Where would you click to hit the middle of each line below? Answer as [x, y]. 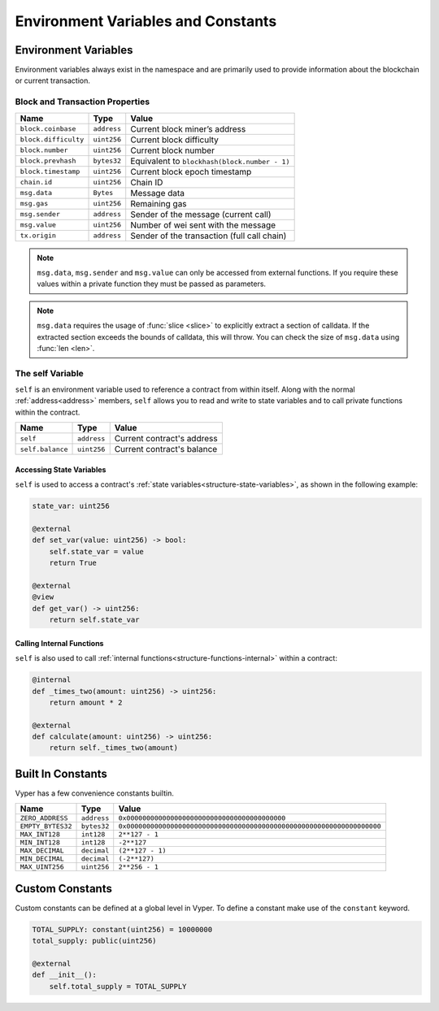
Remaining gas [159, 203]
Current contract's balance [166, 449]
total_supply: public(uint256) [95, 941]
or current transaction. [53, 80]
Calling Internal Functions [59, 643]
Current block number [173, 150]
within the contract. [48, 412]
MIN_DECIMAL [42, 859]
